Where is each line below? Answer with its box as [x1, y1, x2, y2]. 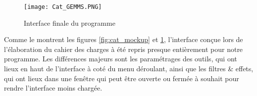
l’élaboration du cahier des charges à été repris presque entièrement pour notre [4, 44, 243, 54]
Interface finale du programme [24, 17, 115, 28]
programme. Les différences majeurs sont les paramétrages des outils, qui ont [4, 53, 237, 64]
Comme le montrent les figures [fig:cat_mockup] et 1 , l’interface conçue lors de [4, 34, 243, 45]
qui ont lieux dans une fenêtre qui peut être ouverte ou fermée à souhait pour [4, 73, 239, 83]
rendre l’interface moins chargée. [4, 83, 103, 93]
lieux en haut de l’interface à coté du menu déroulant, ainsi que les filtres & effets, [4, 63, 254, 74]
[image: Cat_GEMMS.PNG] [24, 3, 102, 10]
